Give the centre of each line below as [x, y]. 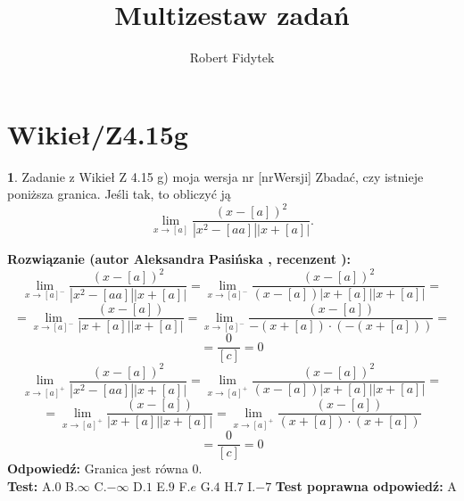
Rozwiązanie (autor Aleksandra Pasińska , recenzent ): [179, 259]
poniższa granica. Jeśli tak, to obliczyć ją [119, 194]
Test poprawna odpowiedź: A [366, 486]
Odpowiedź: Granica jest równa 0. [105, 468]
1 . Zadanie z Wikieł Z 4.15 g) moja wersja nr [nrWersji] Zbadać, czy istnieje [215, 176]
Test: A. [31, 486]
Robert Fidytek [232, 57]
